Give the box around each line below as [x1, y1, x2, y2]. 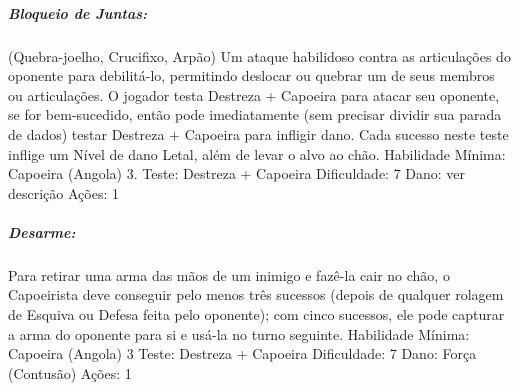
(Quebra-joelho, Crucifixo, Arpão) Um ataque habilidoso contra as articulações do [8, 45, 511, 66]
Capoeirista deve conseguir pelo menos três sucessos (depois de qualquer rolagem [8, 284, 504, 305]
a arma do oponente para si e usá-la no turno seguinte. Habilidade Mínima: [8, 323, 470, 344]
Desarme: [8, 221, 76, 242]
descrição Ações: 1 [8, 182, 119, 203]
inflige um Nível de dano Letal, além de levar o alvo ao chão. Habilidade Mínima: [8, 143, 506, 164]
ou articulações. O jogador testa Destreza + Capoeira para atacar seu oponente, [8, 84, 500, 105]
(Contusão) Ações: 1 [8, 362, 132, 383]
